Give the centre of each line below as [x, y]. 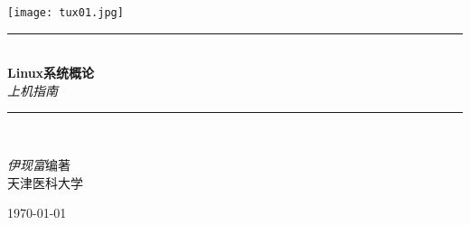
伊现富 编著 [39, 165]
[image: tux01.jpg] [66, 13]
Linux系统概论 [51, 73]
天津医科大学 [45, 182]
